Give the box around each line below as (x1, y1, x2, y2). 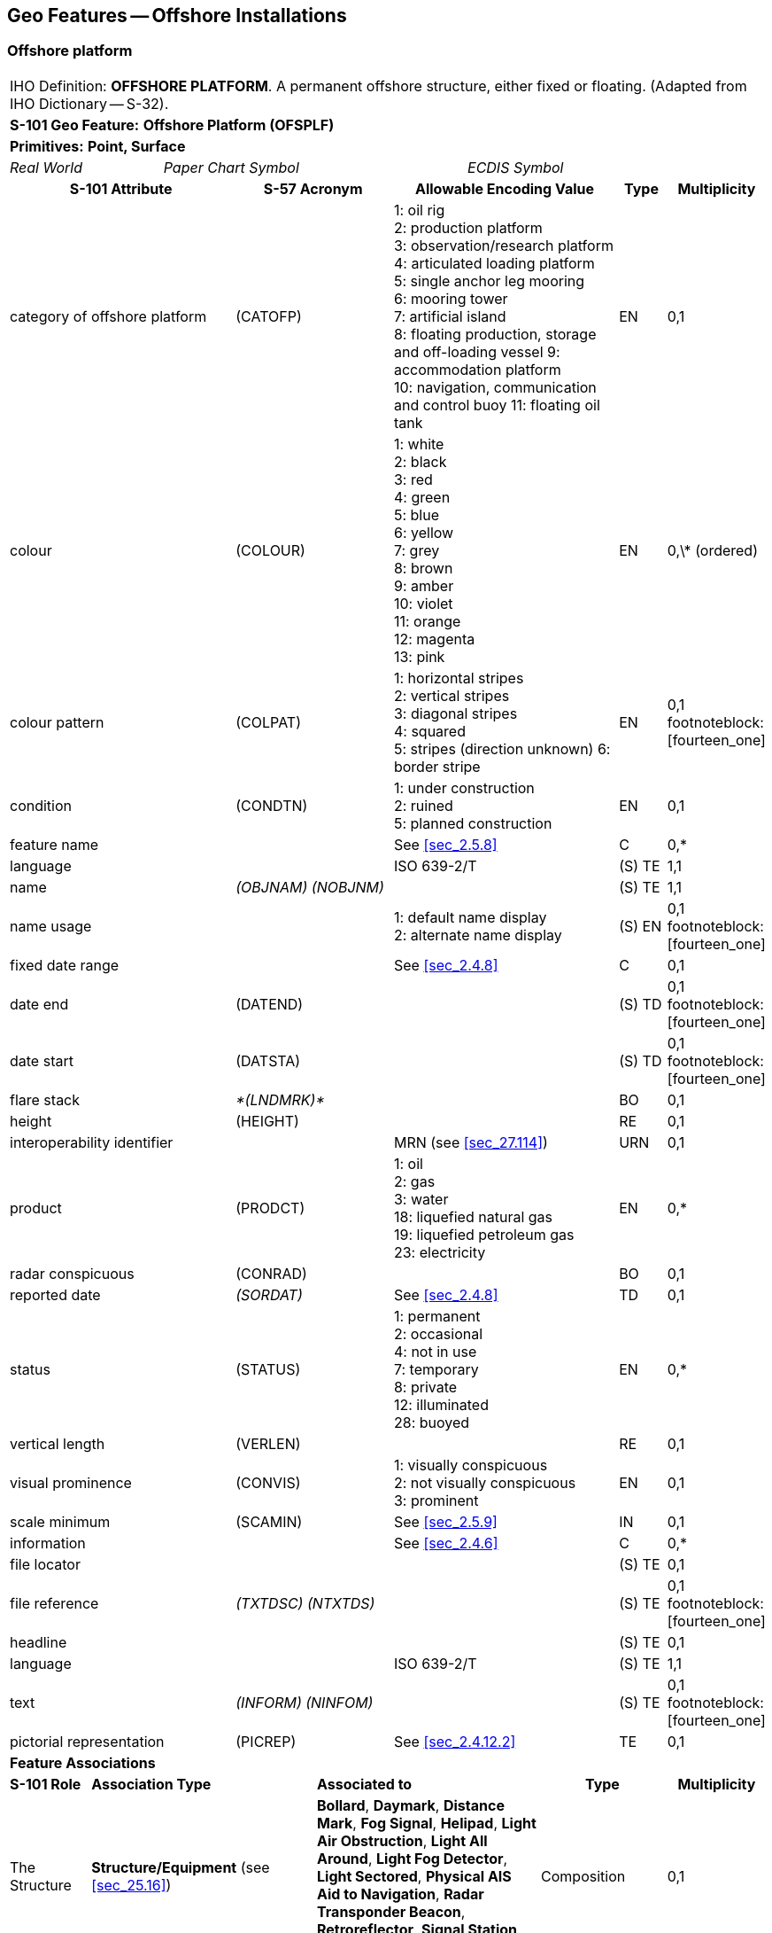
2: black (393, 452, 447, 471)
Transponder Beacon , (317, 1902, 466, 1921)
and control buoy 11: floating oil (393, 395, 600, 414)
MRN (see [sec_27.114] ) (393, 1133, 548, 1151)
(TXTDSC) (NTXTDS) (235, 1594, 375, 1612)
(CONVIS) (235, 1473, 301, 1492)
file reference (10, 1594, 99, 1612)
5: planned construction (393, 814, 552, 832)
